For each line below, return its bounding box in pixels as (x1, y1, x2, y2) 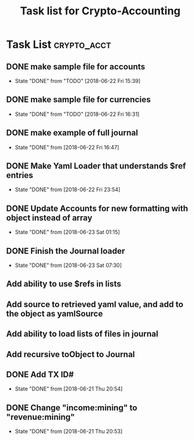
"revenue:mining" (6, 412, 75, 422)
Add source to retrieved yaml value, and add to (6, 299, 184, 309)
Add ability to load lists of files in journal (6, 329, 159, 339)
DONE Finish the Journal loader (6, 246, 125, 256)
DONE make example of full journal (6, 128, 138, 138)
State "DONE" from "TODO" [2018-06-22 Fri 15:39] (14, 78, 141, 84)
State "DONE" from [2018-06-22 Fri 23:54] (14, 186, 121, 193)
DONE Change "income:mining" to (6, 402, 137, 413)
